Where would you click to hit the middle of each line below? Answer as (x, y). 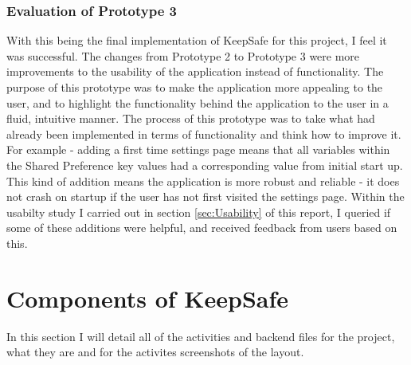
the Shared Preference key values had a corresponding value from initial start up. (205, 165)
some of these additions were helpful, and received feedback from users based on (202, 228)
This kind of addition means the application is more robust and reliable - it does (203, 181)
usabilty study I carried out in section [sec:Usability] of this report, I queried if (199, 212)
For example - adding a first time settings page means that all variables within (198, 149)
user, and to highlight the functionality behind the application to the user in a (198, 102)
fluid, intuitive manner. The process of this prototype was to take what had (191, 118)
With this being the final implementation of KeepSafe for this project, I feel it (197, 40)
